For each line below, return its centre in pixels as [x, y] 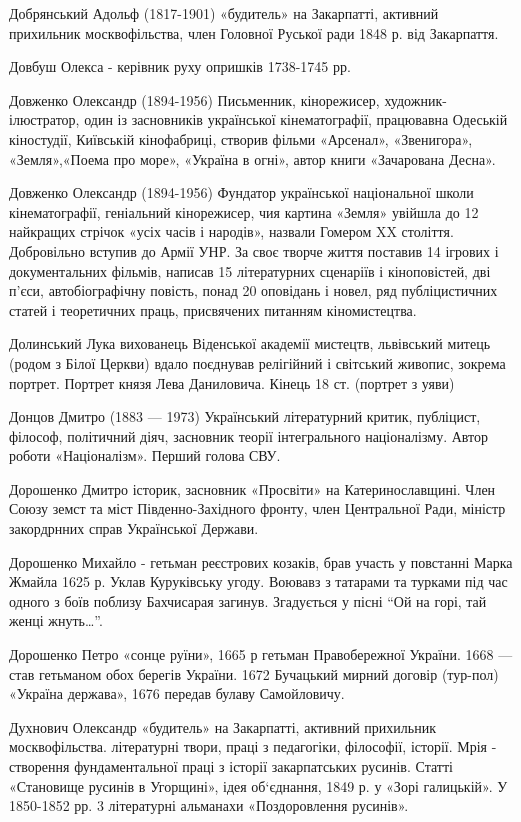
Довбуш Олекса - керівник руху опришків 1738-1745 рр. [180, 66]
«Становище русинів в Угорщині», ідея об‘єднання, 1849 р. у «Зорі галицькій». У [258, 785]
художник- [415, 99]
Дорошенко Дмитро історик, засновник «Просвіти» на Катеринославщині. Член [252, 488]
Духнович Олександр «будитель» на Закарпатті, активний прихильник [222, 726]
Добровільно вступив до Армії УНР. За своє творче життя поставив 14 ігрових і [254, 250]
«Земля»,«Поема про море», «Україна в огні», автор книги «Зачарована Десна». [252, 158]
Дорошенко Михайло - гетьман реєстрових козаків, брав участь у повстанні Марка [261, 561]
